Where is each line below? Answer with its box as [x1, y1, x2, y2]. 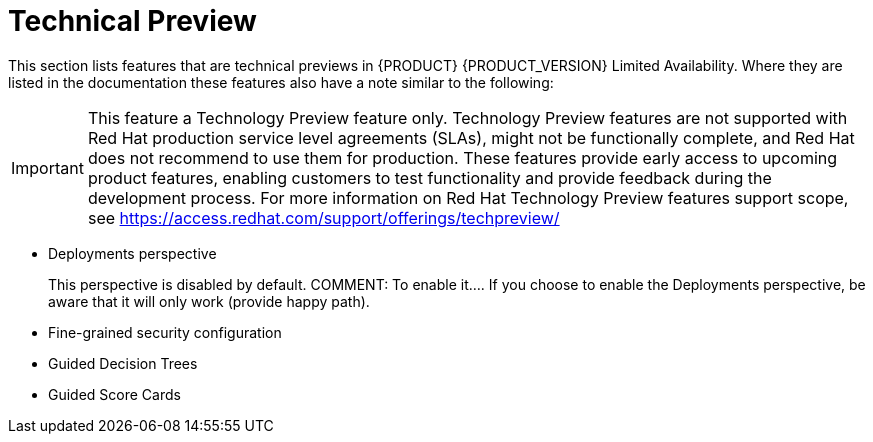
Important [11, 157, 84, 178]
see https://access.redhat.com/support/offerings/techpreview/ [87, 207, 560, 228]
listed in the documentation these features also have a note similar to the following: [8, 73, 554, 91]
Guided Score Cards [48, 385, 181, 403]
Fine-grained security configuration [48, 323, 282, 341]
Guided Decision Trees [48, 354, 198, 372]
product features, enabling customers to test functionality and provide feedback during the [87, 167, 772, 188]
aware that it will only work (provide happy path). [48, 292, 370, 310]
